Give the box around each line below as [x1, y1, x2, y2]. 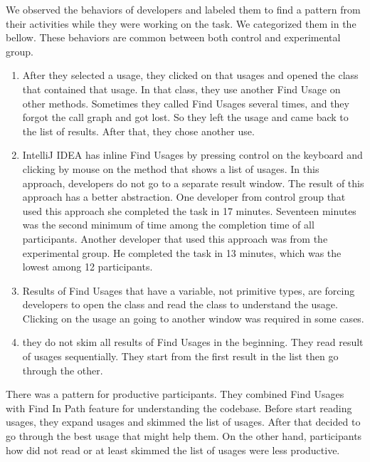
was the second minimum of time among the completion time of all [22, 217, 314, 232]
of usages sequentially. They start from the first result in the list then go [22, 349, 339, 364]
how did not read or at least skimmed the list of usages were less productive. [6, 442, 340, 457]
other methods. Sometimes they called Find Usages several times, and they [22, 95, 349, 110]
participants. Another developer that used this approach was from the [22, 231, 328, 246]
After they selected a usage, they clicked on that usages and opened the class [22, 68, 359, 83]
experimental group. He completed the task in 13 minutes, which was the [22, 245, 342, 260]
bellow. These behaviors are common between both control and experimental [6, 30, 341, 45]
